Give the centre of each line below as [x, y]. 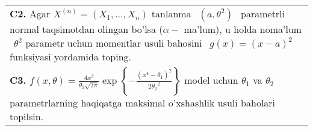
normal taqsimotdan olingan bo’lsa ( [86, 29]
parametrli [263, 13]
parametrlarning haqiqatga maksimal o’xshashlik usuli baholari [143, 103]
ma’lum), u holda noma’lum [243, 29]
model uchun [211, 80]
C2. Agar [30, 13]
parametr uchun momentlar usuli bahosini [114, 43]
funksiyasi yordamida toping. [71, 57]
